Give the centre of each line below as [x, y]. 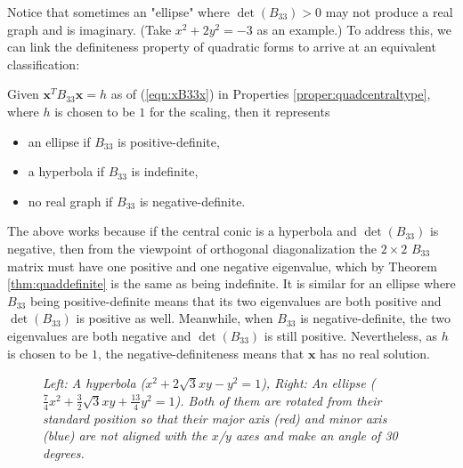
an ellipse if [59, 141]
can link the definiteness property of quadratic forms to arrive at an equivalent [222, 47]
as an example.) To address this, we [354, 29]
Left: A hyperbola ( [94, 383]
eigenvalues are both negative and [99, 335]
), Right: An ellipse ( [318, 383]
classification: [44, 64]
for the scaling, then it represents [240, 111]
